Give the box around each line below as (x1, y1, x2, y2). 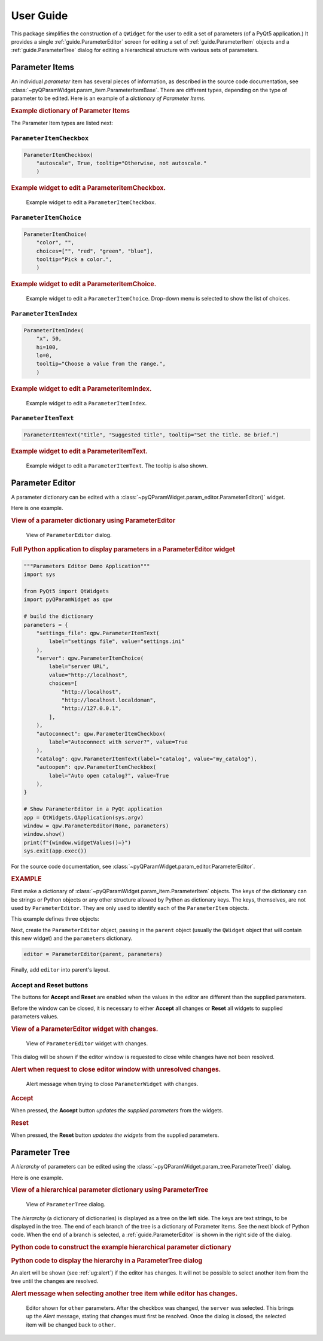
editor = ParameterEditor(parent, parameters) (23, 951, 163, 958)
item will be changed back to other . (26, 1321, 116, 1328)
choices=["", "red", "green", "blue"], (36, 247, 154, 254)
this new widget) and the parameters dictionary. (11, 935, 133, 942)
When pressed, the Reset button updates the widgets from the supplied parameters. (11, 1131, 220, 1139)
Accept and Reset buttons (11, 981, 89, 989)
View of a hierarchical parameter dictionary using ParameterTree (11, 1186, 209, 1194)
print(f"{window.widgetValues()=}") (23, 839, 132, 846)
